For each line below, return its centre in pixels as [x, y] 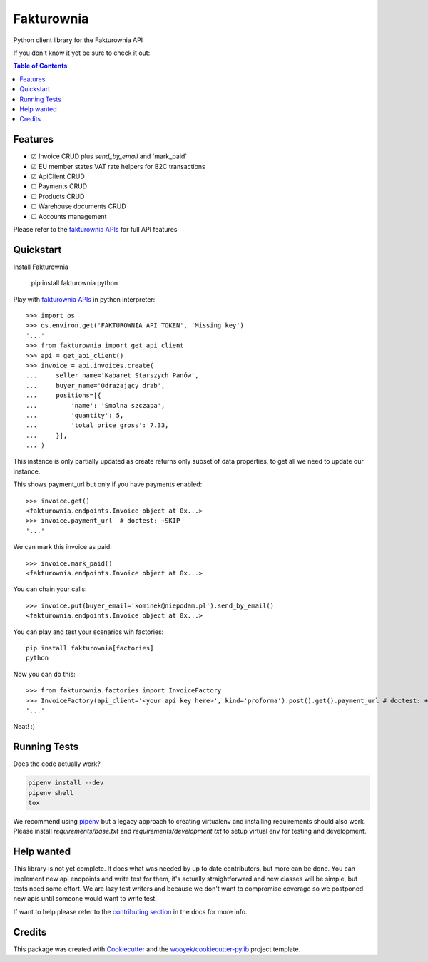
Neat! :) [24, 727]
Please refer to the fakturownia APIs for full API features [95, 229]
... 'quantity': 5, [75, 415]
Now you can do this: [45, 674]
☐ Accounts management [69, 216]
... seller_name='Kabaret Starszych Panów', [112, 375]
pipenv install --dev [66, 783]
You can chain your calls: [50, 589]
